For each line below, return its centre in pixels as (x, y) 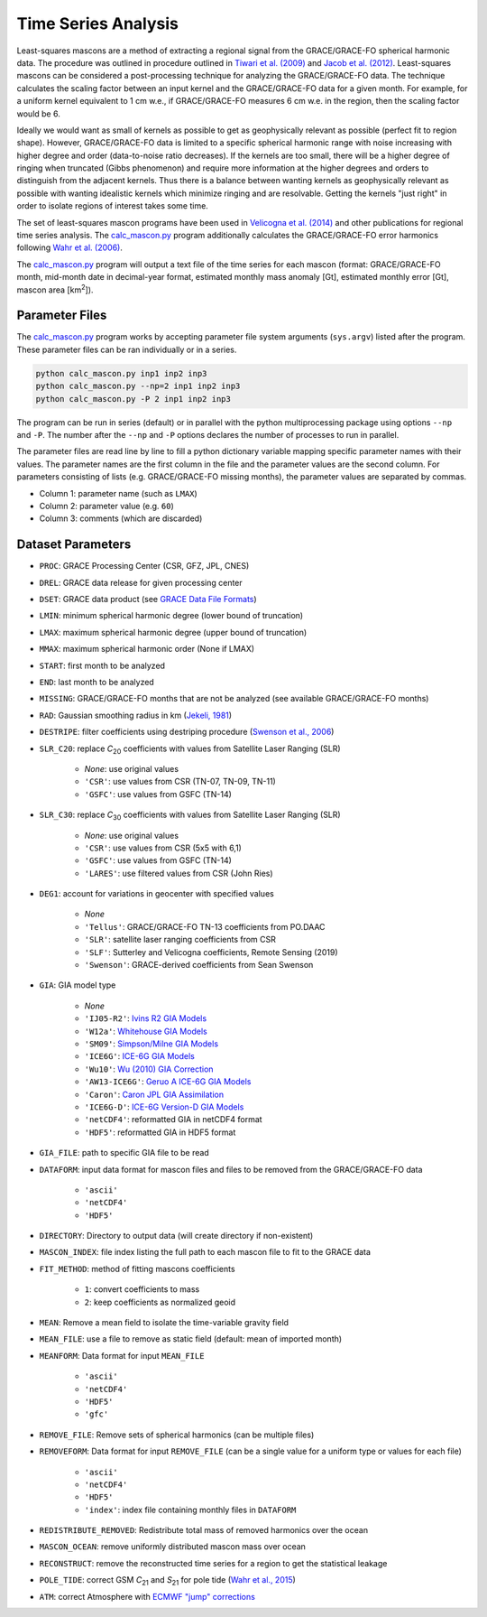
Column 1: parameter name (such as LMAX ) (118, 493)
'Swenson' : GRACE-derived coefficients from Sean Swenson (199, 965)
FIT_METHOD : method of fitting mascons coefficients (137, 1269)
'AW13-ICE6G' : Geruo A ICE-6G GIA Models (168, 1082)
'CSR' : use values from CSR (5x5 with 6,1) (163, 848)
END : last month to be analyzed (97, 682)
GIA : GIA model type (78, 985)
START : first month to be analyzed (102, 665)
